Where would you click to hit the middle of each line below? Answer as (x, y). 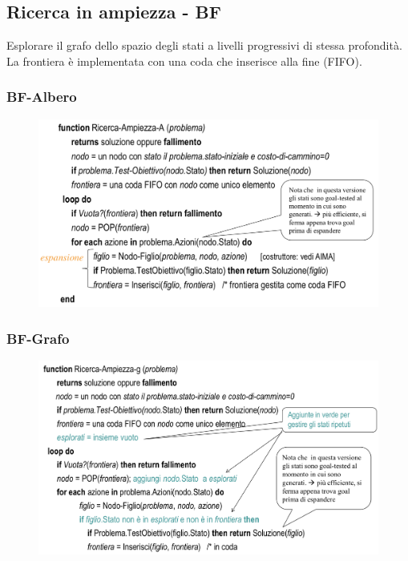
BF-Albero (42, 97)
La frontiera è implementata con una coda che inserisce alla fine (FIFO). (184, 61)
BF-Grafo (38, 338)
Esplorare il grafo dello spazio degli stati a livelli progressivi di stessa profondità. (204, 45)
